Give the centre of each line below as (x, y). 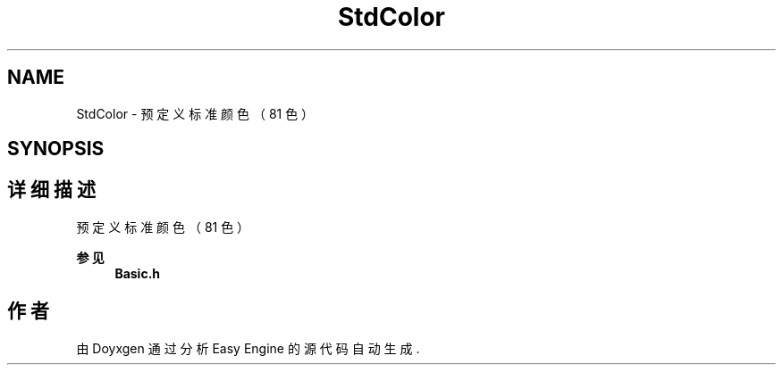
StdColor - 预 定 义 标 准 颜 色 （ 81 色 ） (195, 113)
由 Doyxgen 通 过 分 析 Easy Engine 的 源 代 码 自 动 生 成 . (248, 348)
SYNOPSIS (56, 149)
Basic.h (138, 273)
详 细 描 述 (51, 190)
